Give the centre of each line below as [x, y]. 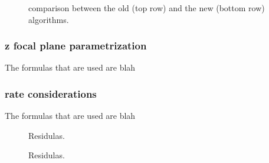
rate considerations [51, 93]
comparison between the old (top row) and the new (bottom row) [147, 8]
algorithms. [49, 19]
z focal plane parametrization [76, 46]
